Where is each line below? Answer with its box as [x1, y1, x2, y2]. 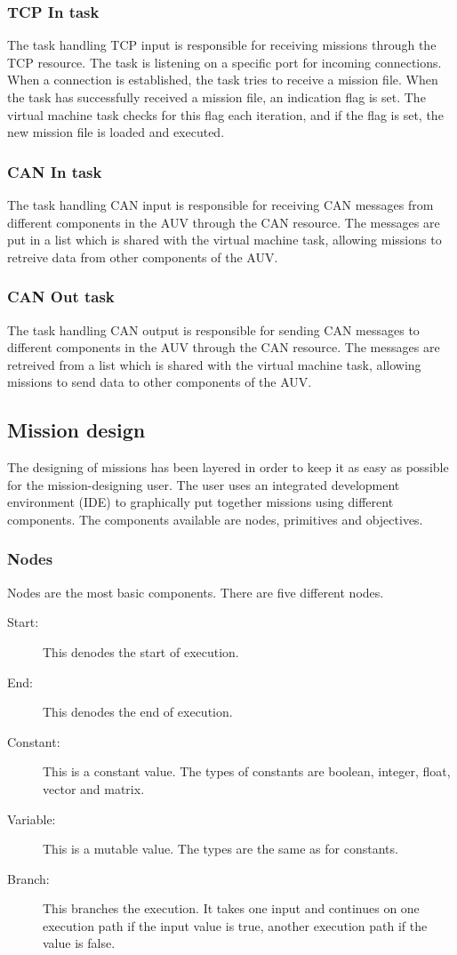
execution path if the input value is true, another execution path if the [43, 916, 428, 935]
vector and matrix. [43, 779, 145, 798]
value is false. [43, 934, 116, 952]
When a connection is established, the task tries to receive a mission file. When [7, 70, 438, 89]
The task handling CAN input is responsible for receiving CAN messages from [7, 196, 434, 213]
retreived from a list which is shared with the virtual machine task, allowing [7, 355, 421, 373]
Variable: [7, 809, 56, 828]
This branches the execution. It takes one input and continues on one [43, 899, 420, 918]
